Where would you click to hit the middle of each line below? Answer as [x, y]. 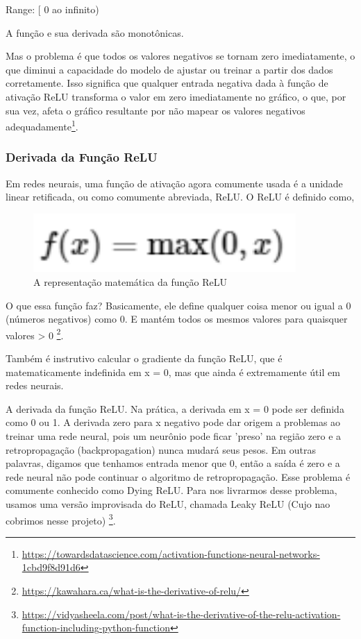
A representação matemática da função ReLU [130, 282]
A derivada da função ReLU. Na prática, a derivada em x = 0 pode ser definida [175, 408]
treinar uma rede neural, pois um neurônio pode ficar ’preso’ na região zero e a [174, 436]
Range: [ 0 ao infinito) [52, 9]
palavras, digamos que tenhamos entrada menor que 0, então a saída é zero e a [173, 463]
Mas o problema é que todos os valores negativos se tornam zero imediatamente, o [180, 56]
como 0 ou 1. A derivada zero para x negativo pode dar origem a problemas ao [173, 422]
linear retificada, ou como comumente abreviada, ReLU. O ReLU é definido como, [180, 197]
